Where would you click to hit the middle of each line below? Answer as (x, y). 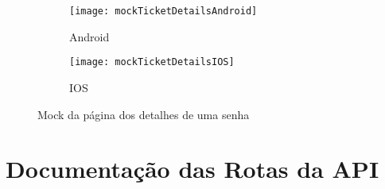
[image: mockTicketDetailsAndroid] (163, 11)
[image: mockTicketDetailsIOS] (152, 62)
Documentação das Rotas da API (192, 169)
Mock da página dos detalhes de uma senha (144, 114)
